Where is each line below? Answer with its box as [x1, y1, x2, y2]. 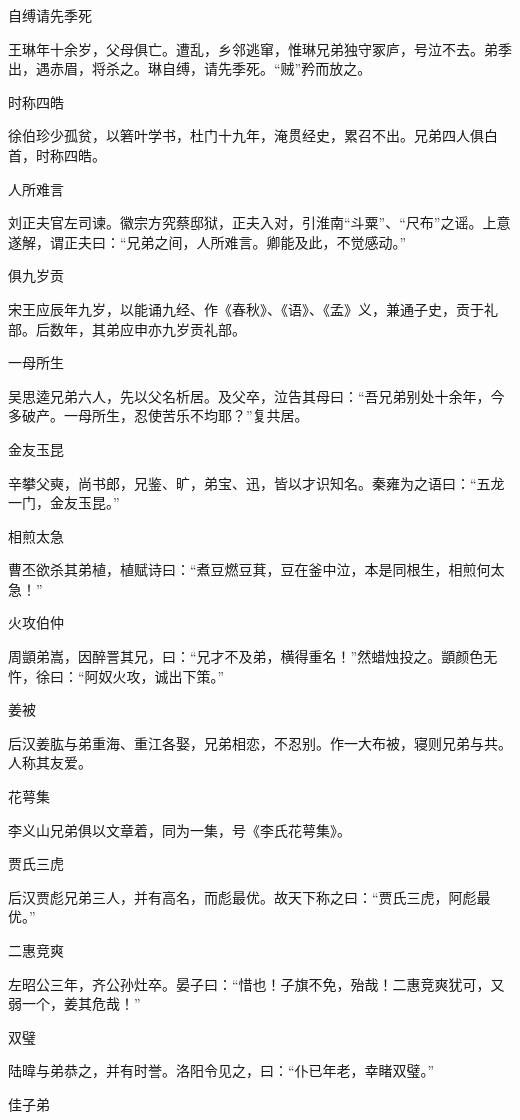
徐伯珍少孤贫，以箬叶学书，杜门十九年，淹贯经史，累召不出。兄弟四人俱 [8, 125, 484, 146]
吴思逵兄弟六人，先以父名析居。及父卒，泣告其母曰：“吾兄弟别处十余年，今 [8, 385, 505, 406]
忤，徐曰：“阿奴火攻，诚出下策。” [8, 665, 225, 686]
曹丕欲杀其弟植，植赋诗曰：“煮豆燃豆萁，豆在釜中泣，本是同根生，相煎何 [8, 559, 491, 580]
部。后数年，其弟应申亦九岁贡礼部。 [8, 318, 246, 339]
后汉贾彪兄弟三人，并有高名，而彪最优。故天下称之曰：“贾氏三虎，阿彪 [8, 886, 477, 907]
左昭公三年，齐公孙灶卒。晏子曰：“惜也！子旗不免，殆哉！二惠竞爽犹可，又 [8, 973, 505, 994]
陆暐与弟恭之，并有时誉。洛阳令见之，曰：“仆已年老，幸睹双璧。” [8, 1060, 435, 1081]
